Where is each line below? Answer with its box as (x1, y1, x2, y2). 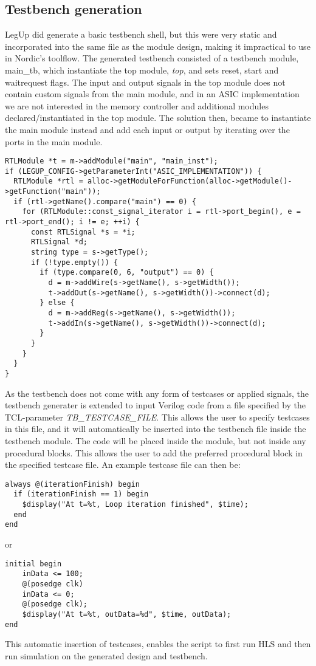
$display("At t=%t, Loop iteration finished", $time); (22, 500, 249, 509)
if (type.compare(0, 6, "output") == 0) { (39, 268, 214, 277)
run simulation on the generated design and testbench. (5, 649, 208, 662)
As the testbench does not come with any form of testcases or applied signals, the (5, 386, 309, 399)
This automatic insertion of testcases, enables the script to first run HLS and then (5, 637, 311, 650)
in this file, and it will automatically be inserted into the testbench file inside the (5, 422, 306, 435)
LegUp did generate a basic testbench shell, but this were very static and (5, 28, 277, 41)
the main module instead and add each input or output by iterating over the (5, 123, 290, 136)
